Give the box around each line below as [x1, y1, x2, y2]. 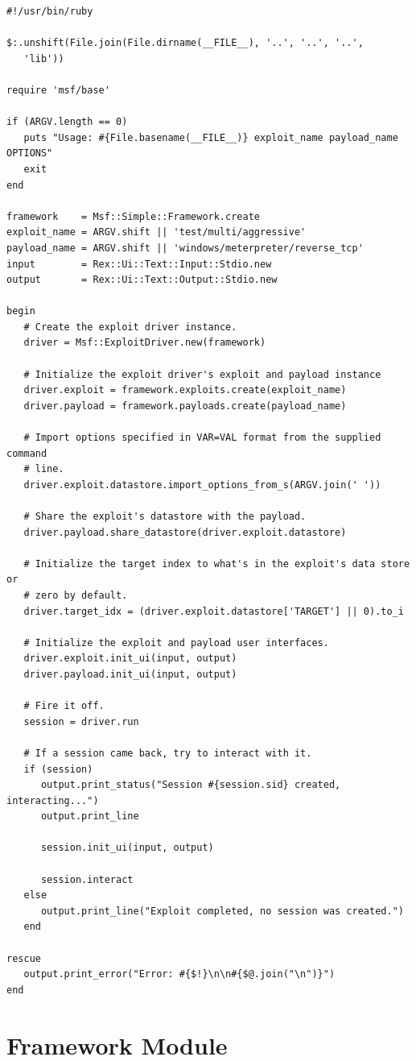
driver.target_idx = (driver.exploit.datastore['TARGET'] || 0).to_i [23, 605, 404, 617]
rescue [6, 952, 41, 964]
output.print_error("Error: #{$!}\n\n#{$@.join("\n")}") [23, 968, 336, 980]
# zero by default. [23, 589, 128, 601]
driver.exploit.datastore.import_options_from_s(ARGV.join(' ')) [23, 479, 381, 491]
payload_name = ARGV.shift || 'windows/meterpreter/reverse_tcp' [6, 242, 364, 254]
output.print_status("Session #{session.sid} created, [40, 779, 341, 791]
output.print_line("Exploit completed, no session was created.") [40, 905, 404, 917]
